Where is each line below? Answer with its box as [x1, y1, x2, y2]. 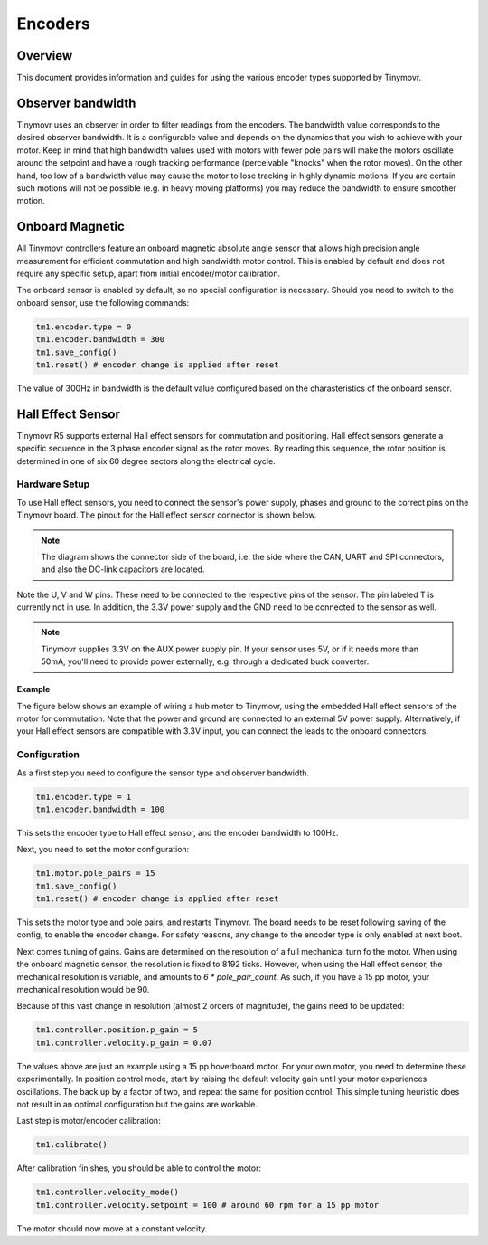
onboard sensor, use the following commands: [16, 297, 190, 308]
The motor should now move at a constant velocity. [16, 1222, 208, 1234]
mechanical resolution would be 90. [16, 984, 150, 995]
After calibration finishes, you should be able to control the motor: [16, 1163, 262, 1174]
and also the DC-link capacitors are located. [41, 564, 205, 575]
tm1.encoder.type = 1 [35, 792, 132, 802]
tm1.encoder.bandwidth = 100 [35, 803, 165, 814]
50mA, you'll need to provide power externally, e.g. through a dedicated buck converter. [41, 656, 370, 667]
